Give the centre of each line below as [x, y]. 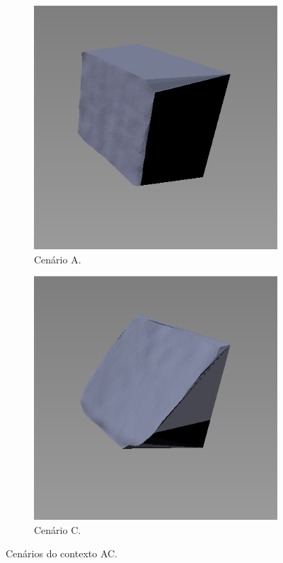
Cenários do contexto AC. [62, 553]
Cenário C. [58, 529]
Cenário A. [58, 259]
